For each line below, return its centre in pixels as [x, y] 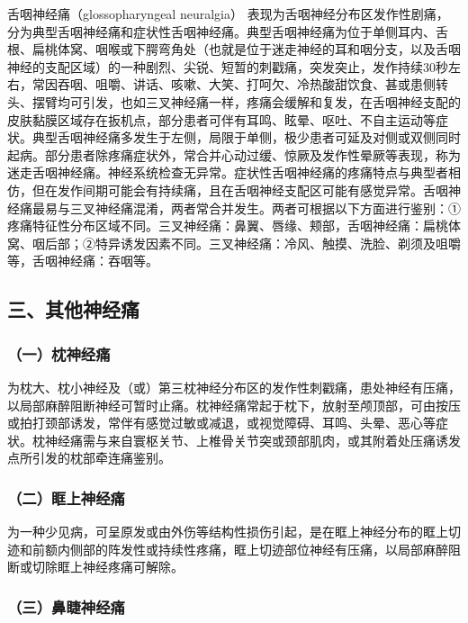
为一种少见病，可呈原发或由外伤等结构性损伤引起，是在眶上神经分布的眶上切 [234, 532]
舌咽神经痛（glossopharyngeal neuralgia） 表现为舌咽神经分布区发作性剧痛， [228, 14]
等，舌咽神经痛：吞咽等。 [83, 261]
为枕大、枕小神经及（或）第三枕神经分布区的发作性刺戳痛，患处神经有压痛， [234, 387]
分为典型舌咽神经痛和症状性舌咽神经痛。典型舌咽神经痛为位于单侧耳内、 [221, 31]
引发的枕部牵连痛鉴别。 [101, 458]
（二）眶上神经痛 [66, 497]
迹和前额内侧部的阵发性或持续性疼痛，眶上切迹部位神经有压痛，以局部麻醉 [228, 549]
